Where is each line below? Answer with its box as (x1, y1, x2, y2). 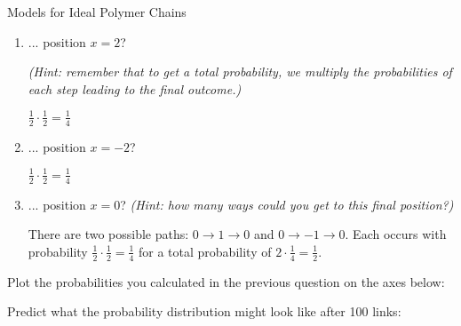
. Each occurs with (345, 225, 447, 243)
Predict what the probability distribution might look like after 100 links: (7, 302, 401, 321)
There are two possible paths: (28, 225, 189, 243)
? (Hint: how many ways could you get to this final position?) (120, 195, 454, 213)
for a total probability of (139, 242, 272, 260)
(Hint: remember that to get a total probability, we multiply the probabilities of (28, 62, 452, 81)
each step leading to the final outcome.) (28, 79, 242, 98)
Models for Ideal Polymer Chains (7, 3, 187, 20)
